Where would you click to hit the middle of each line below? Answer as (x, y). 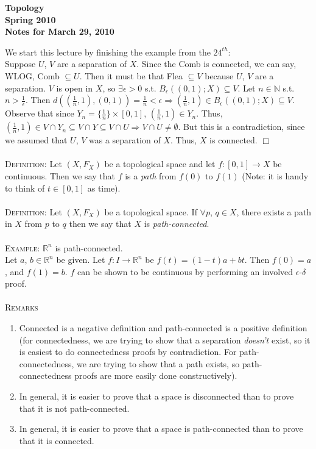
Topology (25, 7)
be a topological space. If (151, 211)
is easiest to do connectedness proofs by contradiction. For (128, 352)
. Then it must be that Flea (131, 75)
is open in (75, 88)
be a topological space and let (160, 164)
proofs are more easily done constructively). (156, 375)
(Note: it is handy (275, 175)
